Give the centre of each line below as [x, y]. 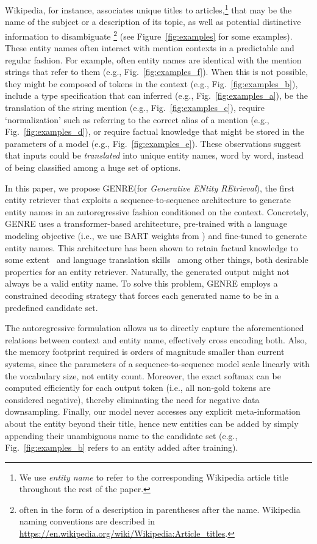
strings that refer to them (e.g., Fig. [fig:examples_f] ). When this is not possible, [157, 72]
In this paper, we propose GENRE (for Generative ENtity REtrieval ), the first [150, 188]
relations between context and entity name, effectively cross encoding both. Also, [156, 339]
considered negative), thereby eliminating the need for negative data [132, 399]
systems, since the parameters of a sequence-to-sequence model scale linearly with [157, 363]
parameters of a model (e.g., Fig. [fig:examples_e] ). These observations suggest [153, 143]
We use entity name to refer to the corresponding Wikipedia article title [154, 477]
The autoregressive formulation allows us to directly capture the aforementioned [155, 328]
